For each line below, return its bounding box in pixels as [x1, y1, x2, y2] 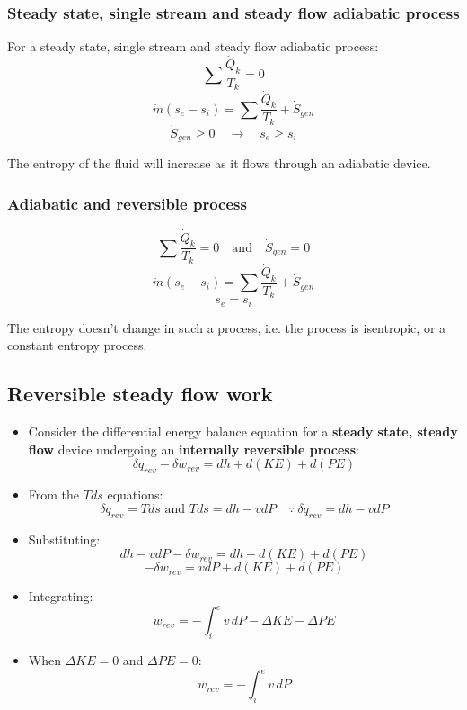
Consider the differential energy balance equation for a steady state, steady [28, 422, 458, 441]
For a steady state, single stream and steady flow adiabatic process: [7, 37, 379, 56]
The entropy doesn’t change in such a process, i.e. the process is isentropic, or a [7, 318, 446, 337]
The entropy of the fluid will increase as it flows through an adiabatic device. [7, 154, 431, 173]
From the [28, 485, 80, 504]
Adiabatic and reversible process [7, 193, 247, 214]
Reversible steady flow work [7, 380, 273, 408]
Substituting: [28, 529, 101, 548]
